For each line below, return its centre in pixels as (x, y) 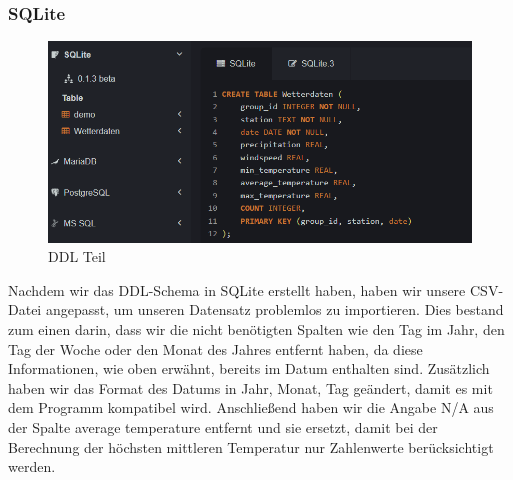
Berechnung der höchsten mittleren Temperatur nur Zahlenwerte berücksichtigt (251, 446)
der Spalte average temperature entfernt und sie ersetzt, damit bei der (223, 426)
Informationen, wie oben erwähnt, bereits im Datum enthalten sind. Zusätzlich (249, 368)
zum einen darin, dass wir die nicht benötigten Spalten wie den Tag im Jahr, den (256, 328)
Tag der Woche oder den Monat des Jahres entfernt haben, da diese (215, 348)
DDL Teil (77, 256)
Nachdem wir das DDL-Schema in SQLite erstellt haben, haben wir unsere (237, 289)
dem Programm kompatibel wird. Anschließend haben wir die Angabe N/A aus (251, 407)
